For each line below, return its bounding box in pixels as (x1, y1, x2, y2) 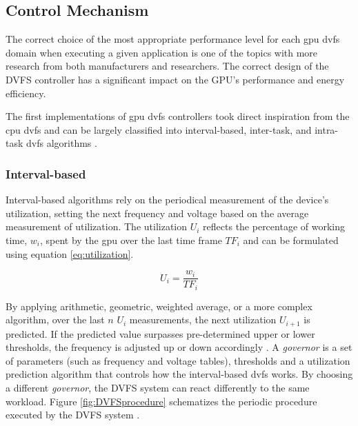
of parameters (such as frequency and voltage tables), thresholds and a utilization (6, 353, 350, 367)
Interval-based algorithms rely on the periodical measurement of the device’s (6, 192, 329, 207)
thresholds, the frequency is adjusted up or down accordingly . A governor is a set (6, 340, 352, 354)
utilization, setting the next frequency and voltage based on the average (6, 205, 309, 220)
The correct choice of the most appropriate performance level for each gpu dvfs (6, 32, 340, 46)
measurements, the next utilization (129, 312, 277, 327)
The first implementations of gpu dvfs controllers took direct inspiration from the (6, 109, 350, 123)
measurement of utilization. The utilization (6, 219, 188, 234)
